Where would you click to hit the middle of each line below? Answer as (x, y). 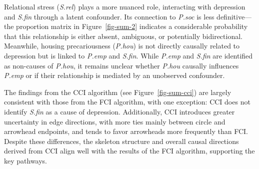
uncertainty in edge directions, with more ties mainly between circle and (115, 121)
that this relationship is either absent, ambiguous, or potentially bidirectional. (123, 36)
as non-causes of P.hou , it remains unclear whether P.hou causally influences (121, 65)
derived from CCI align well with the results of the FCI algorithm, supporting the (129, 151)
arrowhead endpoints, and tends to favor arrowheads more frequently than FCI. (126, 131)
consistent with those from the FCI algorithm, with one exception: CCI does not (127, 102)
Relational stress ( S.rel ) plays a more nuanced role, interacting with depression (125, 6)
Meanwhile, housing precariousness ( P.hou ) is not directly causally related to (122, 46)
